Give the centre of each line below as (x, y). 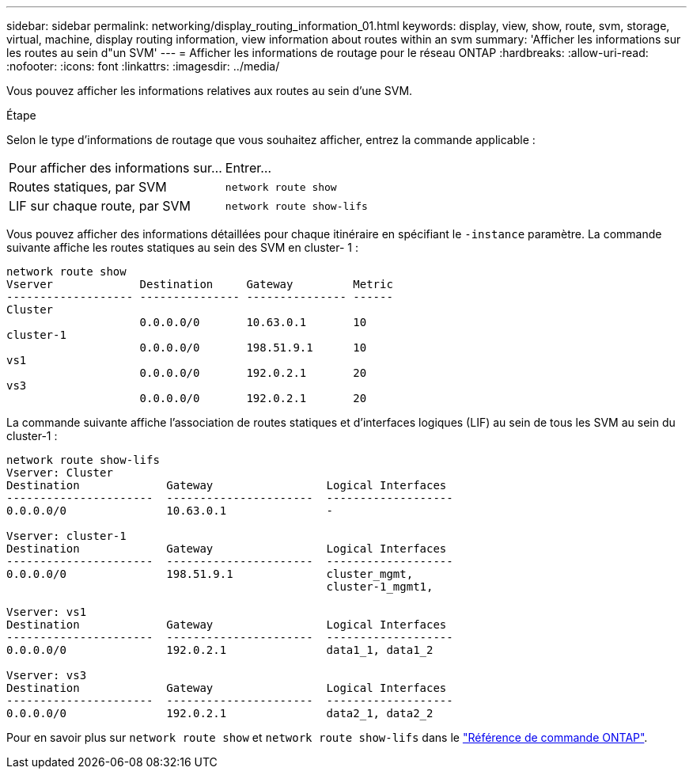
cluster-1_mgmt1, (380, 587)
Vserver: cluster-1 (66, 536)
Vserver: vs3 (47, 675)
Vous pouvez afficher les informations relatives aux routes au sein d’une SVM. (210, 91)
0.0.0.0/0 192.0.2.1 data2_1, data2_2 (220, 713)
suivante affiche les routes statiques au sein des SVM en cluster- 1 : (183, 247)
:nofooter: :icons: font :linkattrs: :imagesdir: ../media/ (143, 66)
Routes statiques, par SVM (88, 187)
